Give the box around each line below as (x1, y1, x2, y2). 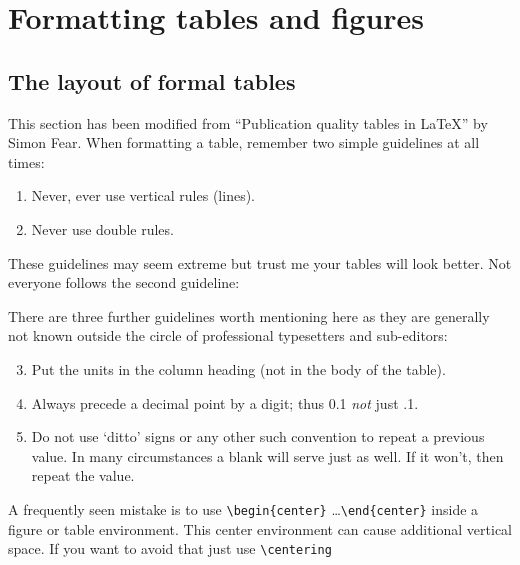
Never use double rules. (31, 218, 174, 239)
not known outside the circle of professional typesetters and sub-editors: (8, 325, 448, 346)
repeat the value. (31, 465, 135, 486)
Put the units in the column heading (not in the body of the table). (31, 358, 446, 379)
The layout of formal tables (8, 65, 296, 96)
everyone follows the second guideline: (8, 272, 240, 293)
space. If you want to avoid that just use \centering (8, 538, 332, 559)
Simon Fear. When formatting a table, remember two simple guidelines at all (8, 132, 480, 153)
